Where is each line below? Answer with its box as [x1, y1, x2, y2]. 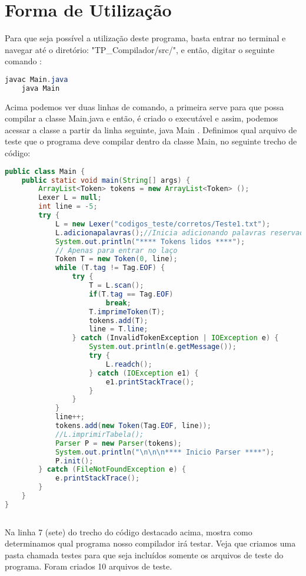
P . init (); [55, 456, 94, 465]
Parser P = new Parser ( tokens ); [55, 439, 182, 447]
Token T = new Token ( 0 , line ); [55, 255, 178, 264]
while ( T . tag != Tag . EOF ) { [55, 264, 165, 272]
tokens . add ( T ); [89, 316, 148, 325]
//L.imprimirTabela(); [55, 430, 144, 439]
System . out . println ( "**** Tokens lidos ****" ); [55, 237, 245, 246]
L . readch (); [105, 360, 152, 368]
